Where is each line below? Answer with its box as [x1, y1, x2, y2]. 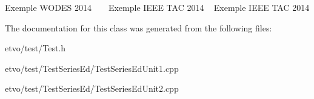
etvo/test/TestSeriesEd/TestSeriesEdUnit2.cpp [5, 82, 179, 95]
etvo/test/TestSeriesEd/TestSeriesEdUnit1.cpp [5, 62, 179, 74]
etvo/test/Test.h [5, 42, 66, 54]
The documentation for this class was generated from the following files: [5, 21, 272, 34]
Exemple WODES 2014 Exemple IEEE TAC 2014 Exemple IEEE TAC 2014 [5, 1, 310, 13]
